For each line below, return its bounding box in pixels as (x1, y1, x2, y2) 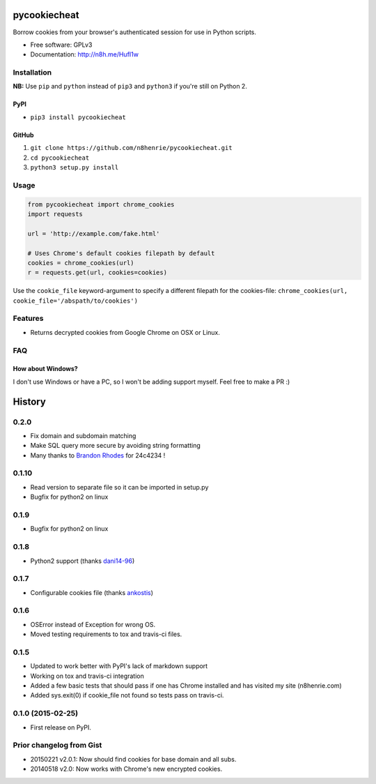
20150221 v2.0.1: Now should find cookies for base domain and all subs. (30, 755, 237, 763)
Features (13, 314, 44, 324)
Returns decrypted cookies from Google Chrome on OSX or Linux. (30, 328, 221, 336)
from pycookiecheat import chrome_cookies (27, 200, 175, 209)
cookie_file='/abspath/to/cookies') (13, 296, 139, 305)
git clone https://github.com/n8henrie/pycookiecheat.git (30, 144, 233, 152)
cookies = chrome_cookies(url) (27, 259, 135, 266)
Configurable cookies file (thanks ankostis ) (30, 588, 153, 596)
